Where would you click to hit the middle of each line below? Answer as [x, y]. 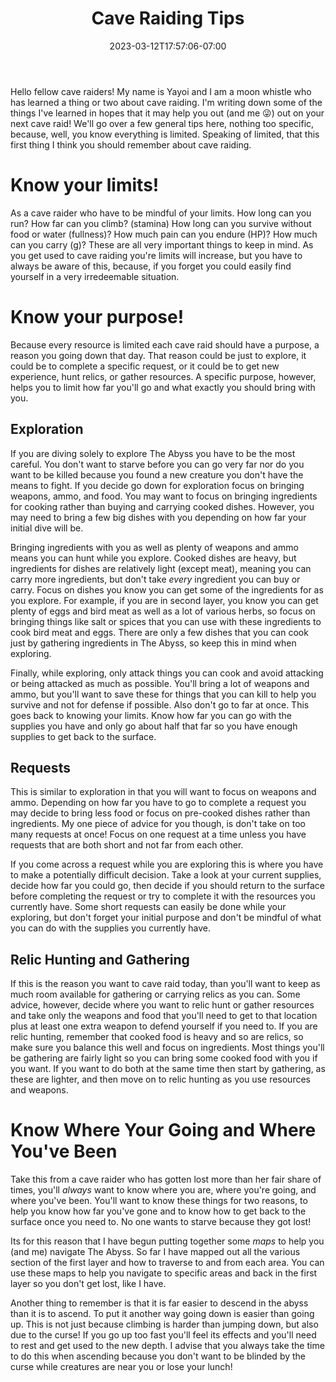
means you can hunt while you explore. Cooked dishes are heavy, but [153, 558]
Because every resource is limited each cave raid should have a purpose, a [165, 344]
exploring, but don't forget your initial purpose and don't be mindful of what [166, 918]
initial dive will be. [47, 528]
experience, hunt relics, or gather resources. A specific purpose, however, [163, 376]
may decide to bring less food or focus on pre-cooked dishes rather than [160, 813]
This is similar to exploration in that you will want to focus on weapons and [163, 792]
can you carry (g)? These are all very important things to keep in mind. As [162, 244]
